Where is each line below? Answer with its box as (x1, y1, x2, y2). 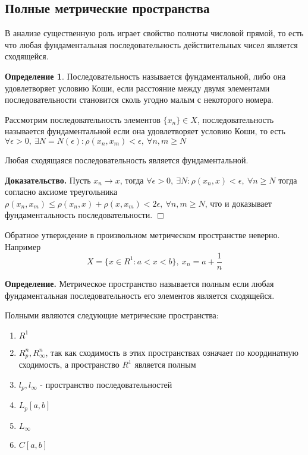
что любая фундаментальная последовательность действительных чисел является (5, 38, 298, 50)
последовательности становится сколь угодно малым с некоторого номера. (5, 93, 274, 106)
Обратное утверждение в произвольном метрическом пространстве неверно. (5, 228, 280, 241)
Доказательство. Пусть (5, 173, 91, 186)
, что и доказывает (205, 197, 272, 209)
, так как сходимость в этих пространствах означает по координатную (45, 346, 298, 358)
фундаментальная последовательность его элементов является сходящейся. (5, 289, 275, 301)
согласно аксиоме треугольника (5, 185, 118, 198)
